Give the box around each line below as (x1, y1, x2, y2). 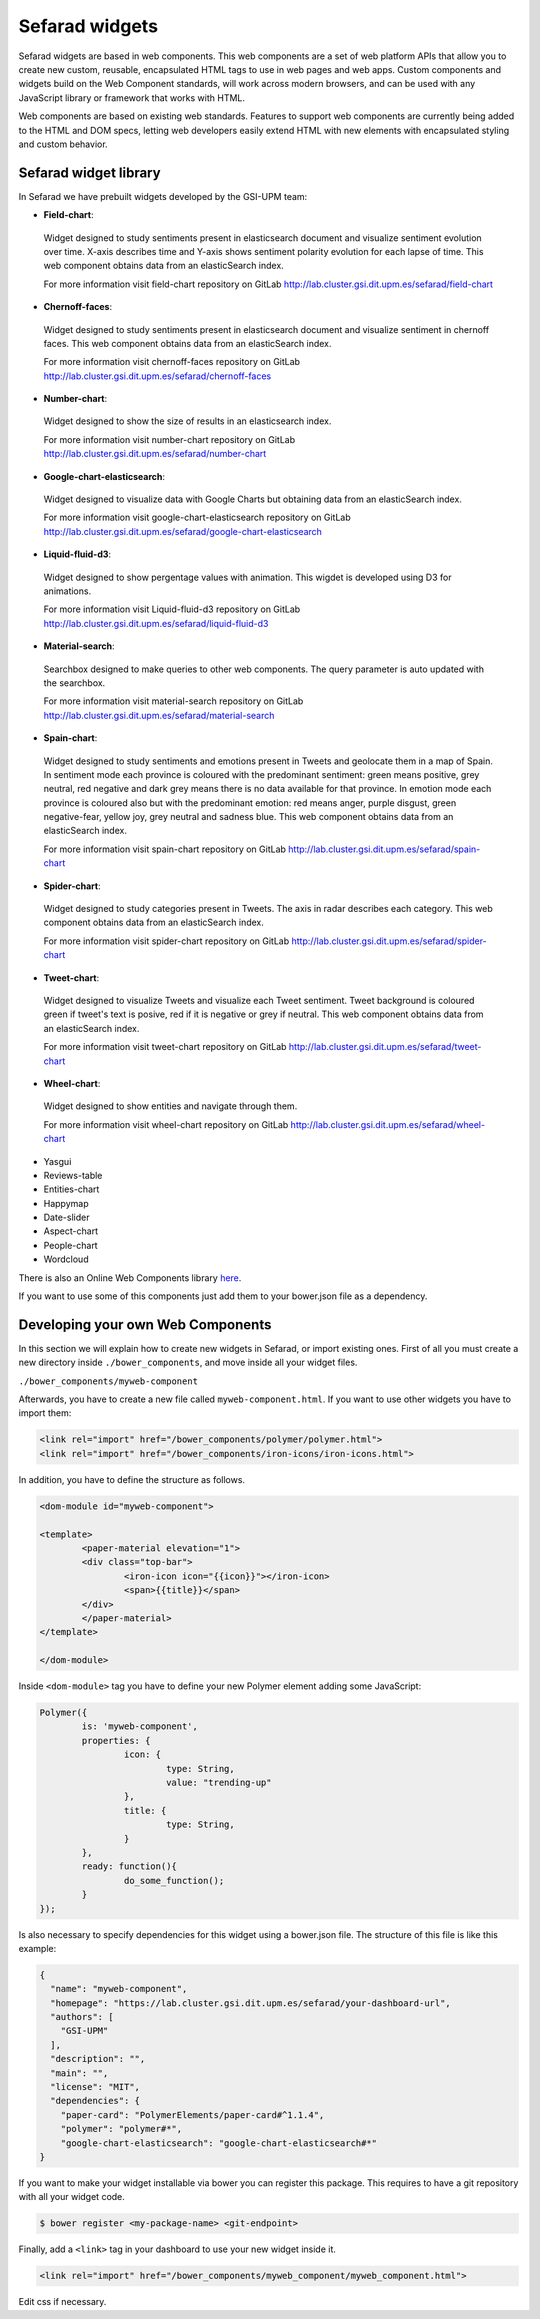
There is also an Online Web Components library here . (18, 1271, 242, 1284)
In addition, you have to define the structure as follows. (18, 1473, 245, 1485)
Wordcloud (43, 1253, 89, 1265)
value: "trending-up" (165, 1777, 272, 1789)
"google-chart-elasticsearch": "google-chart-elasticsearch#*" (60, 2137, 378, 2149)
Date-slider (43, 1211, 90, 1224)
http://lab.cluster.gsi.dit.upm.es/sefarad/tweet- (288, 1041, 482, 1053)
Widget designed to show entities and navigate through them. (43, 1100, 298, 1112)
